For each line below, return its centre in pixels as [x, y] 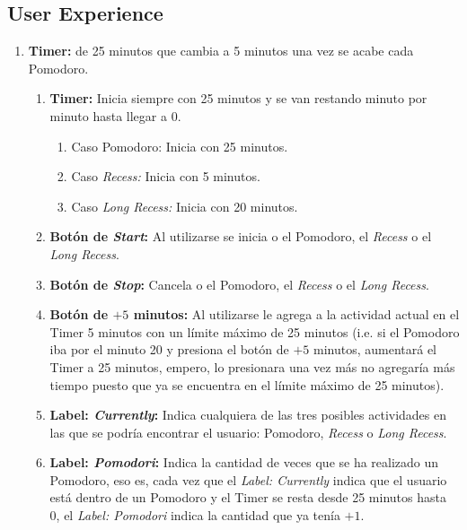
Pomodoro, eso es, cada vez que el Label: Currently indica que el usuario [248, 479]
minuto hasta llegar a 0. [115, 115]
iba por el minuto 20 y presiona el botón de [169, 349]
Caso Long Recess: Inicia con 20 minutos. [185, 206]
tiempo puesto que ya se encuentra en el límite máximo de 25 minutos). [247, 384]
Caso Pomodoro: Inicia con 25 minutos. [180, 146]
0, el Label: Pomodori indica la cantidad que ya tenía [195, 515]
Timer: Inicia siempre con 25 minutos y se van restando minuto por [238, 98]
